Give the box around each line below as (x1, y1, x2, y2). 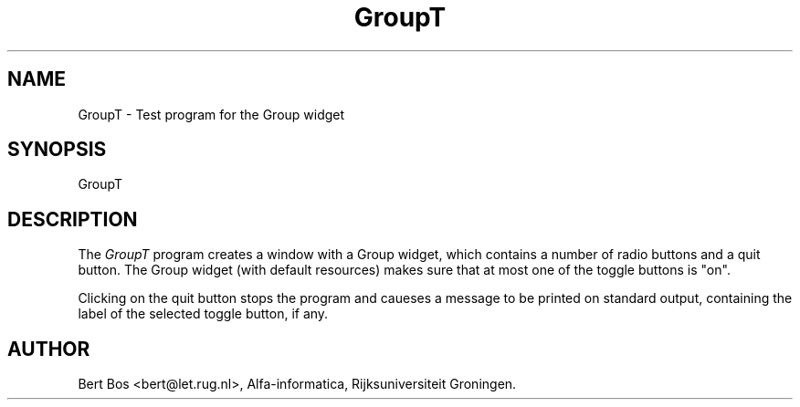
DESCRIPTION (7, 207, 138, 231)
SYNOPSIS (7, 138, 107, 162)
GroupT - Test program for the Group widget (78, 106, 345, 122)
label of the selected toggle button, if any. (78, 306, 329, 322)
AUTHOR (7, 337, 90, 360)
